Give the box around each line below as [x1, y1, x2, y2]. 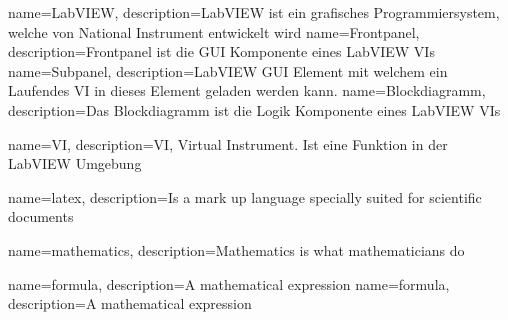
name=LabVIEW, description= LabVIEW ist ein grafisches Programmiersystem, [8, 2, 500, 22]
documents [8, 206, 74, 227]
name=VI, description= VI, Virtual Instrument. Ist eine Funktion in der [8, 133, 448, 154]
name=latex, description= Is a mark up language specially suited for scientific [8, 186, 482, 207]
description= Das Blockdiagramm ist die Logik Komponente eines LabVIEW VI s [8, 99, 501, 120]
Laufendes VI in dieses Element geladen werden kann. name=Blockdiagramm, [8, 80, 486, 101]
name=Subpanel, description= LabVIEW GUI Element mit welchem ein [8, 60, 448, 81]
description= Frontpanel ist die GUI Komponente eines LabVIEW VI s [8, 41, 435, 62]
